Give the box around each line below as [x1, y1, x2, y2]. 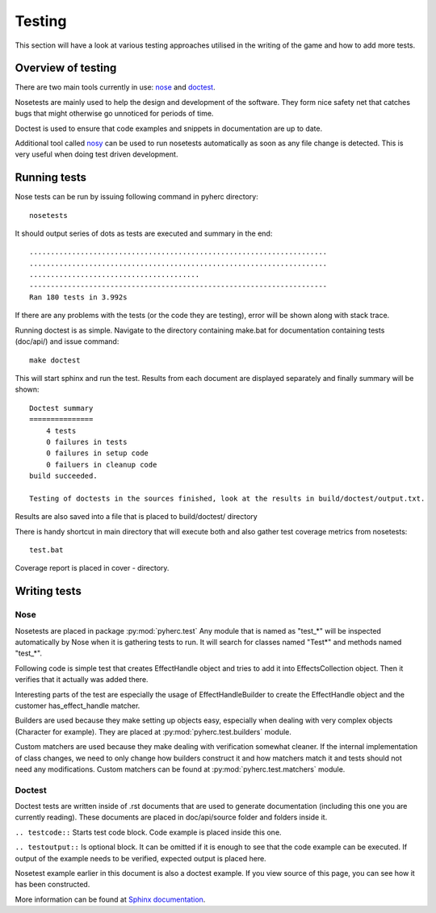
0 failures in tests [45, 437, 128, 446]
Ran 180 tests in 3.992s [29, 293, 128, 302]
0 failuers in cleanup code [45, 460, 157, 469]
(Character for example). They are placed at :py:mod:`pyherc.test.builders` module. [15, 727, 292, 736]
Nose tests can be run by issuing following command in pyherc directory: [15, 192, 258, 202]
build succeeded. [29, 471, 98, 480]
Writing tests [15, 584, 82, 598]
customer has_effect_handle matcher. [15, 701, 140, 710]
